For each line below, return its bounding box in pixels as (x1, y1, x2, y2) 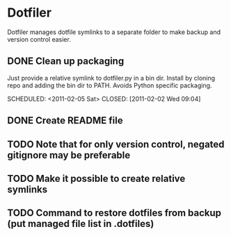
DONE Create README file (7, 115, 123, 126)
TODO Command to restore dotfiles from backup (7, 207, 221, 219)
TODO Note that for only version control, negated (7, 138, 225, 150)
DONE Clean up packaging (7, 56, 125, 67)
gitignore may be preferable (7, 149, 131, 161)
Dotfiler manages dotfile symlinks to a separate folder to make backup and (7, 28, 221, 36)
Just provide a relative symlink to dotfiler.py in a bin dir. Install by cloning (7, 74, 216, 82)
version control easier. (7, 35, 71, 43)
